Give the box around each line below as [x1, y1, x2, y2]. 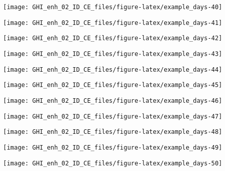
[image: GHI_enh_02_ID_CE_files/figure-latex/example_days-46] [3, 97, 222, 104]
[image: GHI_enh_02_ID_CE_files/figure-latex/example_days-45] [3, 81, 222, 89]
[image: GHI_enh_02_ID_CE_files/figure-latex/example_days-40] [3, 4, 222, 11]
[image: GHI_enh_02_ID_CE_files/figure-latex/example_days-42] [3, 35, 222, 42]
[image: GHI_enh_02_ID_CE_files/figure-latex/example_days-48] [3, 128, 222, 136]
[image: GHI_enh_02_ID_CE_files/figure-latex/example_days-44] [3, 66, 222, 73]
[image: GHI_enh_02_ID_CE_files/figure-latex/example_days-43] [3, 50, 222, 58]
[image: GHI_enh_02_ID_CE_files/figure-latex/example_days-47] [3, 112, 222, 120]
